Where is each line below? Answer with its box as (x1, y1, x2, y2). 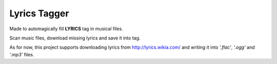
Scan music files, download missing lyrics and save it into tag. (9, 35, 141, 41)
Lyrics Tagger (9, 8, 69, 19)
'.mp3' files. (9, 51, 34, 57)
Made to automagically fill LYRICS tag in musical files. (9, 26, 123, 32)
